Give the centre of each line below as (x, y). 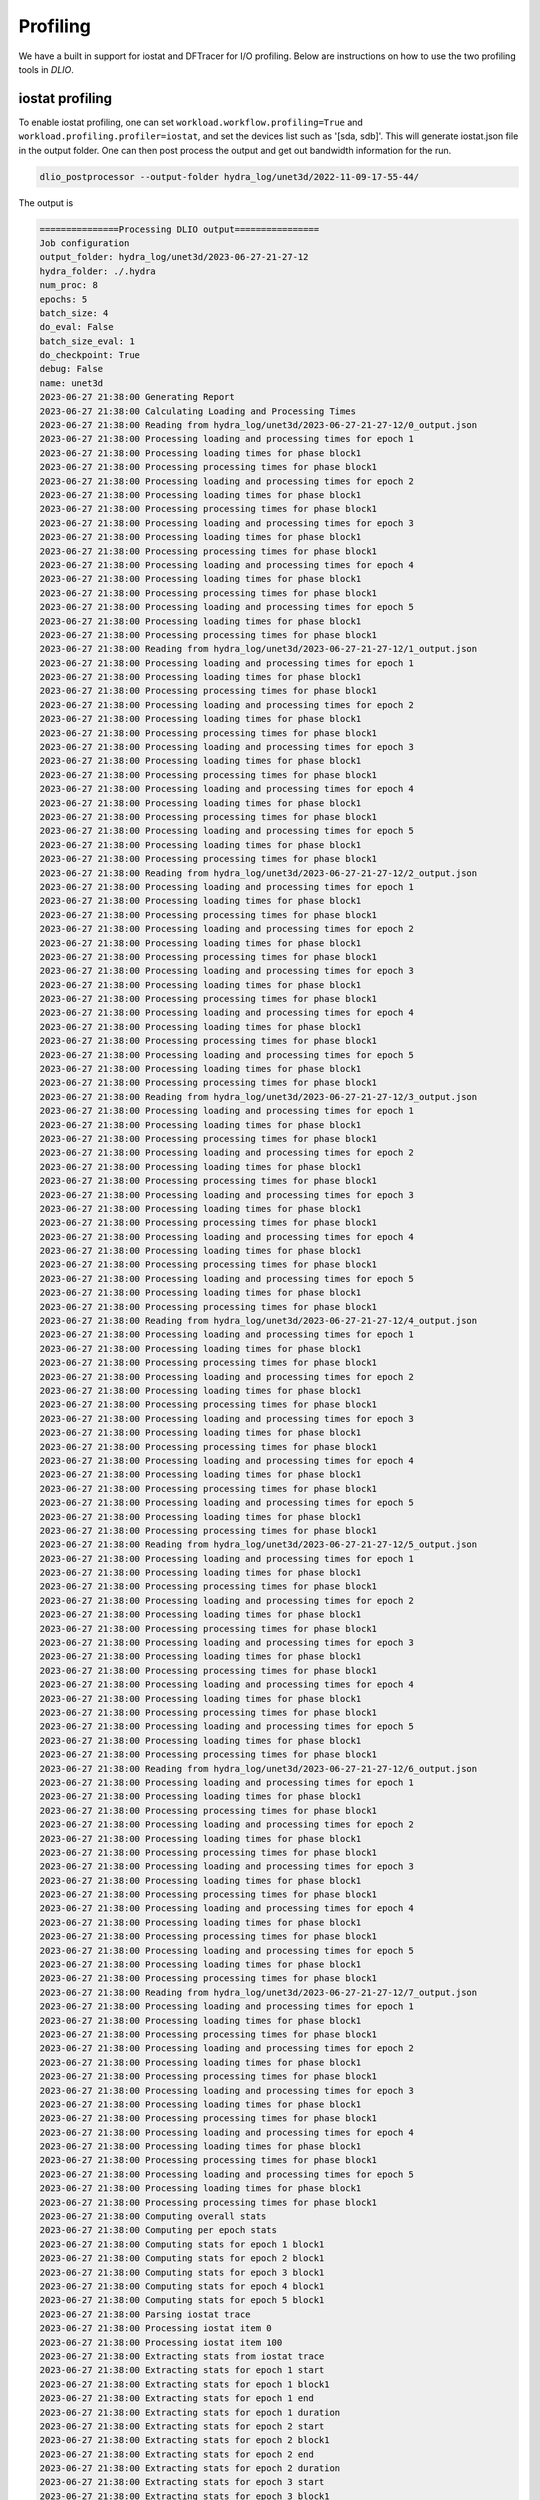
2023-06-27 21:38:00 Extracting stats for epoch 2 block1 (184, 2440)
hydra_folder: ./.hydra (98, 271)
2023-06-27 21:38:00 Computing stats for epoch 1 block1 (182, 2244)
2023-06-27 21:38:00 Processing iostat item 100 (161, 2342)
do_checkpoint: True (89, 355)
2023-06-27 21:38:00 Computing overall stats (153, 2216)
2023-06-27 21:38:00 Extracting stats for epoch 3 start (182, 2482)
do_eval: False (76, 327)
